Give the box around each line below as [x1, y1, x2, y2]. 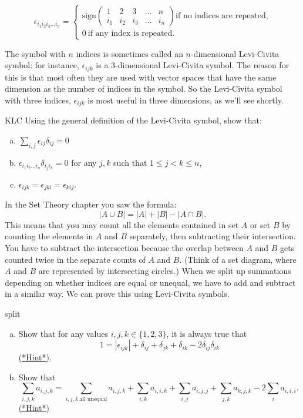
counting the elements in [5, 230, 93, 242]
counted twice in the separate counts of [5, 253, 146, 265]
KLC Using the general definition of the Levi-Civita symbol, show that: [5, 114, 262, 126]
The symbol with [5, 47, 66, 59]
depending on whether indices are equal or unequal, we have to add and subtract [5, 276, 296, 288]
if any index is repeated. [87, 29, 175, 38]
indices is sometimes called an [76, 47, 183, 59]
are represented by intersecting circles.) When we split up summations [38, 265, 291, 277]
